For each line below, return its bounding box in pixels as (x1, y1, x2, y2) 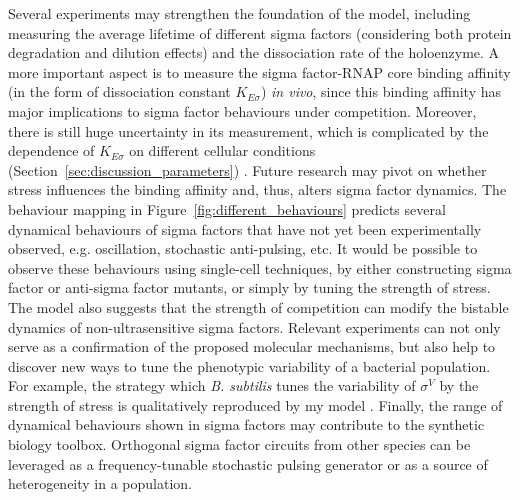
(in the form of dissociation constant (8, 81, 231, 102)
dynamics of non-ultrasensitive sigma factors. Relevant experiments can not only (8, 316, 501, 337)
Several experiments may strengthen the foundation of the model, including (8, 3, 471, 23)
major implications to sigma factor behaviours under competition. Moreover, (8, 100, 477, 121)
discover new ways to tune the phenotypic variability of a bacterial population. (8, 355, 491, 376)
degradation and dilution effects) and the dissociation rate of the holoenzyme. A (8, 42, 500, 63)
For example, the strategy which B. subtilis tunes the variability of (8, 375, 416, 396)
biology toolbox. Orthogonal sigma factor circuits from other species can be (8, 434, 471, 455)
